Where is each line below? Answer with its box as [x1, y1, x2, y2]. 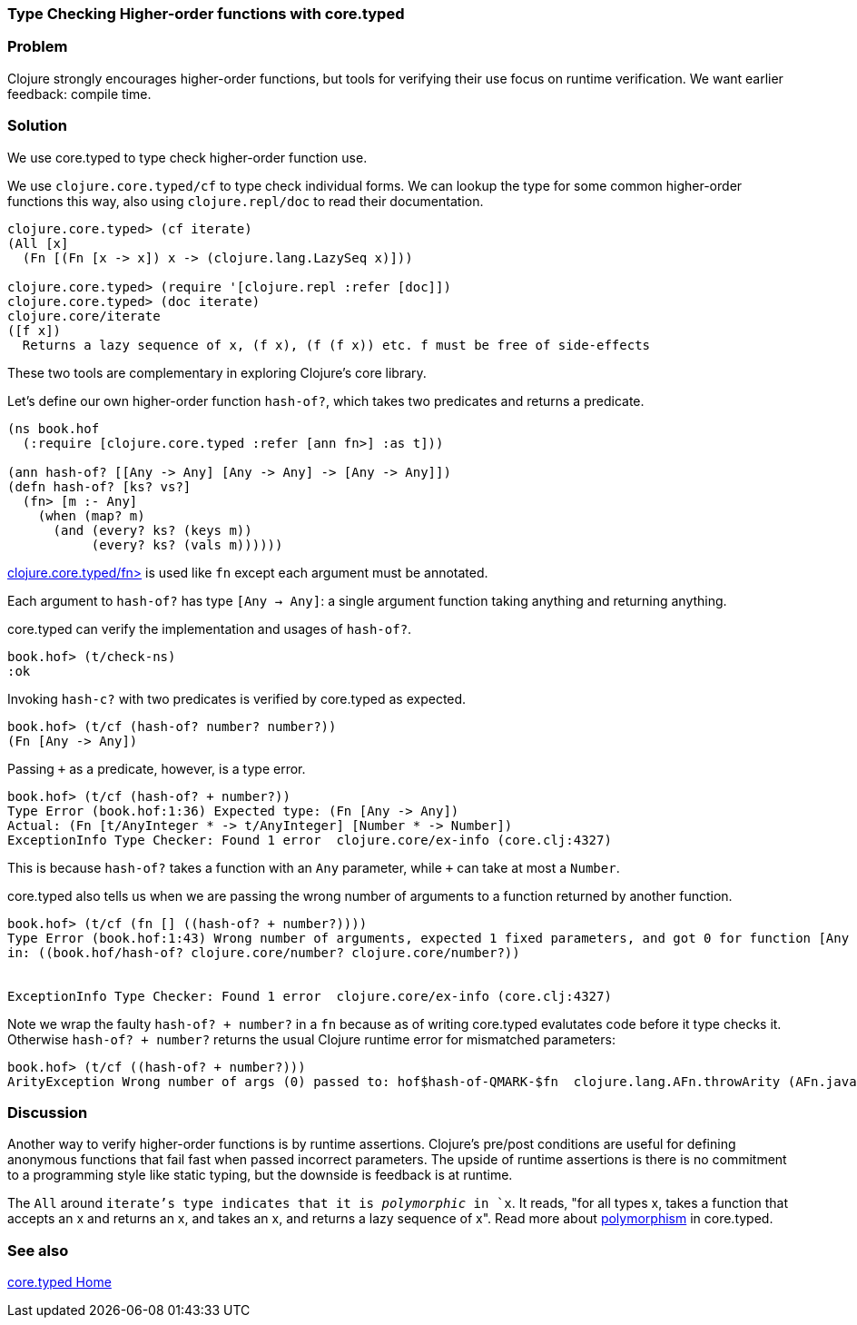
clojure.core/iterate [7, 308, 161, 323]
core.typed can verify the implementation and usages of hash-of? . [7, 620, 412, 637]
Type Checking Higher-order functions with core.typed [7, 5, 405, 23]
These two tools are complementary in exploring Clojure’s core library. [7, 364, 427, 381]
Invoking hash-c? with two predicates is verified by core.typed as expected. [7, 690, 467, 707]
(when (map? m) [37, 508, 145, 523]
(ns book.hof [7, 420, 100, 436]
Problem [7, 37, 68, 56]
